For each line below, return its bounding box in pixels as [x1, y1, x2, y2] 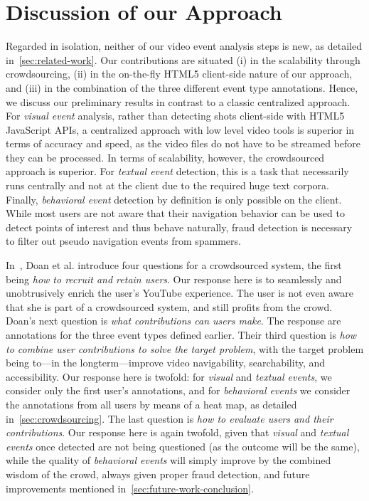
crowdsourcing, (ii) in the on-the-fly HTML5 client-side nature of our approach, [6, 66, 353, 81]
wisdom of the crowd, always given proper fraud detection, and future [6, 466, 310, 481]
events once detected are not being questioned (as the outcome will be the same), [6, 438, 360, 453]
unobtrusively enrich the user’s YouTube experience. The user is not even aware [6, 285, 354, 300]
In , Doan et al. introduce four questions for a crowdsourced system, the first [6, 258, 342, 273]
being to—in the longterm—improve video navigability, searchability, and [6, 355, 326, 370]
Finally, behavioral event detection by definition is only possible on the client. [6, 191, 342, 206]
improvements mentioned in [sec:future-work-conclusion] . [6, 480, 254, 495]
